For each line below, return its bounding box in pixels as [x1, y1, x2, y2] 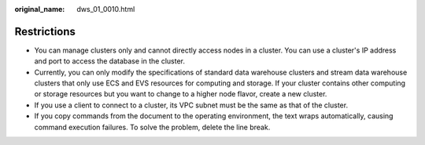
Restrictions [14, 24, 76, 38]
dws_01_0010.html [76, 5, 135, 13]
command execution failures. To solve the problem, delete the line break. [34, 122, 271, 132]
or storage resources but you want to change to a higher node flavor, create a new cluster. [34, 89, 327, 99]
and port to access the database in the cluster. [34, 56, 185, 66]
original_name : [14, 5, 65, 13]
